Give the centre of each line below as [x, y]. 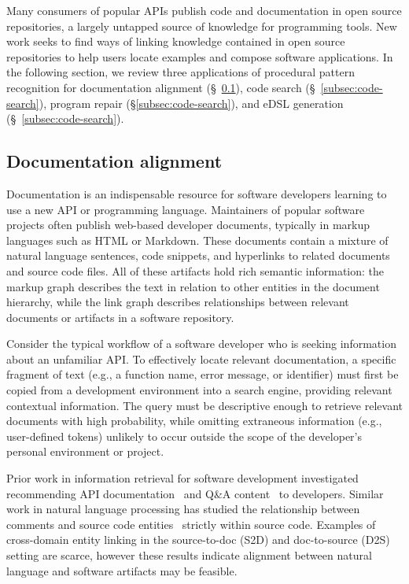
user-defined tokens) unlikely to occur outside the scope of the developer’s [184, 436]
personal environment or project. [85, 451]
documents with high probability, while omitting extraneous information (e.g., [194, 421]
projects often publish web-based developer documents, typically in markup [188, 225]
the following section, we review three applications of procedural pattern [181, 72]
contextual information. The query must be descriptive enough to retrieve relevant [204, 405]
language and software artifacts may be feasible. [122, 570]
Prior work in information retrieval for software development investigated [182, 478]
